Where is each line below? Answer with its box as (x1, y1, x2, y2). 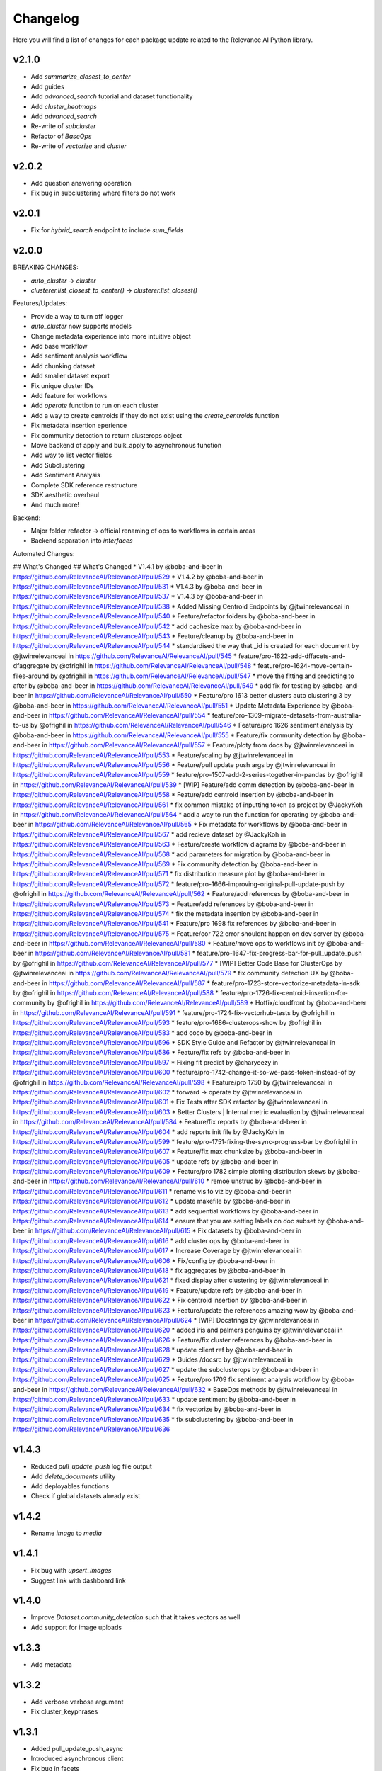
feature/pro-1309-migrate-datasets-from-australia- (212, 711, 362, 720)
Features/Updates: (13, 299, 67, 307)
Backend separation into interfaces (30, 536, 134, 545)
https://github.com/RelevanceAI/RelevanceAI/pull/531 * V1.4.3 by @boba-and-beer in (13, 582, 262, 591)
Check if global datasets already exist (30, 1492, 141, 1500)
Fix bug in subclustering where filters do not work (30, 188, 176, 198)
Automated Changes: (13, 549, 75, 558)
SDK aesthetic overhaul (30, 490, 99, 499)
